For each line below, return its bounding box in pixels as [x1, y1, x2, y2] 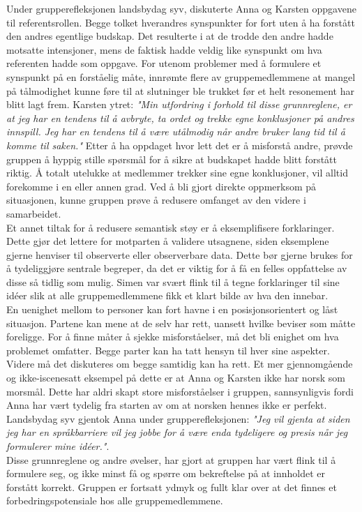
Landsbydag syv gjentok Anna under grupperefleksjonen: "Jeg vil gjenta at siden [6, 411, 350, 426]
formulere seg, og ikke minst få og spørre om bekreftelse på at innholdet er [6, 466, 326, 481]
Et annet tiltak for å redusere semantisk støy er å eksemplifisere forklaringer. [6, 220, 335, 234]
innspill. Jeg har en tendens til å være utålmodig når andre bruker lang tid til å [6, 124, 345, 139]
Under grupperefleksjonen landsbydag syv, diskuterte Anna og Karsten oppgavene [6, 1, 356, 15]
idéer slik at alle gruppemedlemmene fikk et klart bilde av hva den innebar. [6, 288, 329, 303]
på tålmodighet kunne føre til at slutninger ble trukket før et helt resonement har [6, 83, 354, 98]
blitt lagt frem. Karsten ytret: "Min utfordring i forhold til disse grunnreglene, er [6, 97, 352, 112]
